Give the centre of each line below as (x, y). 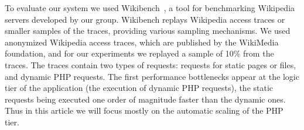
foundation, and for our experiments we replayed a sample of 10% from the (139, 53)
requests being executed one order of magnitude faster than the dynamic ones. (145, 99)
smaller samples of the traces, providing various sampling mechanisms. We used (148, 31)
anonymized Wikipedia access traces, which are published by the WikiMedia (142, 42)
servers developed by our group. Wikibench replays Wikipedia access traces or (145, 19)
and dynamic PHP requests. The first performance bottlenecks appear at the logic (152, 76)
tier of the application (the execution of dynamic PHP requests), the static (139, 88)
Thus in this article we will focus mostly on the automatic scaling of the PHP (144, 110)
